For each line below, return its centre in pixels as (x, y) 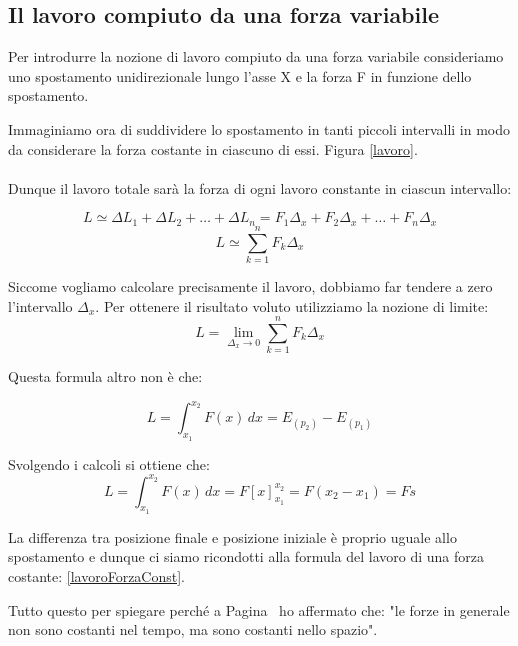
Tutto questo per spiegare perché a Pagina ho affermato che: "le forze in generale (259, 609)
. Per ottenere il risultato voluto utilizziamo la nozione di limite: (292, 305)
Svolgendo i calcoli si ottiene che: (109, 463)
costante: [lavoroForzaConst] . (97, 576)
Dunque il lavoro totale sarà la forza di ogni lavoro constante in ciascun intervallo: (260, 187)
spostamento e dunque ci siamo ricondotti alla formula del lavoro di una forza (246, 556)
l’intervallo (40, 305)
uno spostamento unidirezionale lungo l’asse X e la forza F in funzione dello (240, 75)
